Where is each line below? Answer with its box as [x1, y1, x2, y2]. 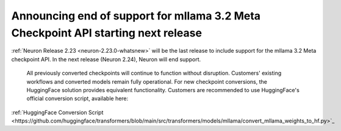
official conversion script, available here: [26, 95, 129, 102]
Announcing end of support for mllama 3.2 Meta [11, 9, 261, 22]
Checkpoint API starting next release [11, 26, 203, 39]
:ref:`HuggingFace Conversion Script [11, 109, 104, 116]
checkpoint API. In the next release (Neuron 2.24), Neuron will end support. [11, 55, 201, 63]
